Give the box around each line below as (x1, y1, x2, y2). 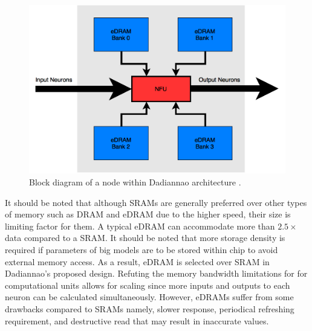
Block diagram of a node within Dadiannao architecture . (29, 176, 241, 188)
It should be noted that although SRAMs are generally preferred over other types (5, 196, 307, 208)
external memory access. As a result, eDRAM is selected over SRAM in (5, 255, 270, 268)
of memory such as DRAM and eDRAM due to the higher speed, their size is (5, 208, 291, 220)
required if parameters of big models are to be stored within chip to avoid (5, 243, 278, 255)
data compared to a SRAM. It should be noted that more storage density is (5, 231, 285, 244)
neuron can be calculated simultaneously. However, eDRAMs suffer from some (5, 291, 294, 303)
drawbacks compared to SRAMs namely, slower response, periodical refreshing (5, 302, 294, 315)
